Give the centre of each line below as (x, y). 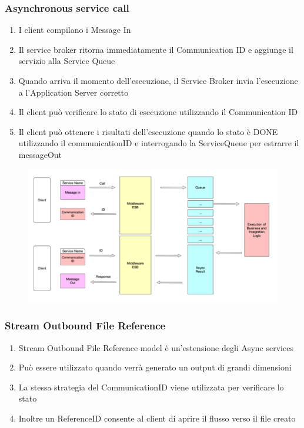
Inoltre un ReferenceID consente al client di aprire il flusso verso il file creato (157, 418)
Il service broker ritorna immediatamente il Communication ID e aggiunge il (156, 49)
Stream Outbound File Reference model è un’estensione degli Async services (156, 347)
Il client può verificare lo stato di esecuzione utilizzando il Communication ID (158, 112)
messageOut (40, 154)
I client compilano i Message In (75, 30)
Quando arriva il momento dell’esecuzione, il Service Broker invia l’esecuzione (158, 80)
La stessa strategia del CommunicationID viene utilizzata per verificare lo (151, 387)
